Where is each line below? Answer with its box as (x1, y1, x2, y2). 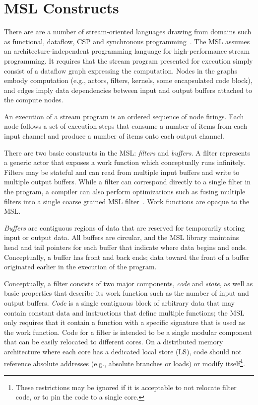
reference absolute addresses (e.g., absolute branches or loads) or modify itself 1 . (4, 356, 245, 368)
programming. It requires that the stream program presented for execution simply (4, 55, 253, 66)
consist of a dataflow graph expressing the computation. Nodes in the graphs (4, 65, 237, 76)
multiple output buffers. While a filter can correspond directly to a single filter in (4, 176, 251, 187)
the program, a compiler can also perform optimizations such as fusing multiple (4, 186, 246, 197)
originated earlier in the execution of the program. (4, 261, 157, 272)
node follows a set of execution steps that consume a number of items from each (4, 121, 248, 131)
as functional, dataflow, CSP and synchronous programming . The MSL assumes (4, 36, 250, 46)
